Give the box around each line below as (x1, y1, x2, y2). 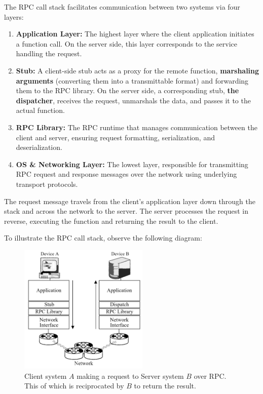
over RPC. (194, 370, 227, 381)
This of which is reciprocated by (24, 380, 124, 391)
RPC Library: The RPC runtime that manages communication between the (16, 122, 257, 132)
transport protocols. (16, 178, 78, 189)
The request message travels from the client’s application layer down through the (4, 195, 255, 206)
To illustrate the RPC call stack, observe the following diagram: (4, 232, 202, 243)
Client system (24, 370, 67, 381)
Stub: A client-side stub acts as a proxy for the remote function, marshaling (16, 65, 259, 75)
